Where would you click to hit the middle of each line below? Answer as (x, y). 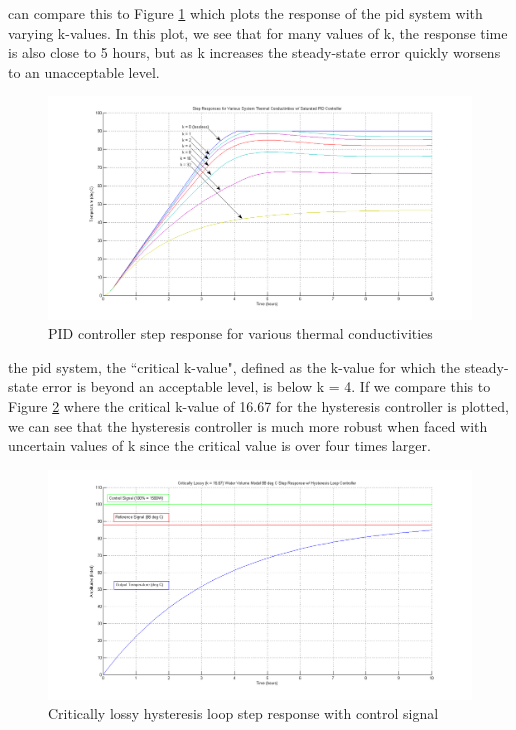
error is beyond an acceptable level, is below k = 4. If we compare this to (266, 386)
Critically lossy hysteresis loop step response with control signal (243, 713)
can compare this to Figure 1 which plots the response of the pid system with (245, 13)
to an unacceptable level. (84, 71)
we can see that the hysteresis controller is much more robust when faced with (248, 425)
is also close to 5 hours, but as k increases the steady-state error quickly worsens (254, 52)
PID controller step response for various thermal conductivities (240, 333)
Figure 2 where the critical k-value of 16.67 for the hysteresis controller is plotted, (258, 405)
